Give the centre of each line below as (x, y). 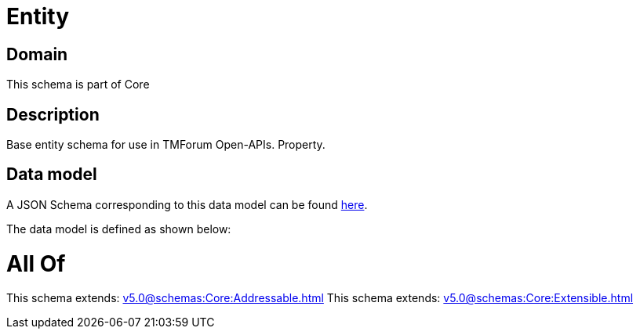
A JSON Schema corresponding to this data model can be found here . (187, 204)
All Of (36, 263)
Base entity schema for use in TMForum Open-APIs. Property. (166, 145)
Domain (37, 54)
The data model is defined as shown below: (119, 229)
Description (53, 114)
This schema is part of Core (78, 85)
